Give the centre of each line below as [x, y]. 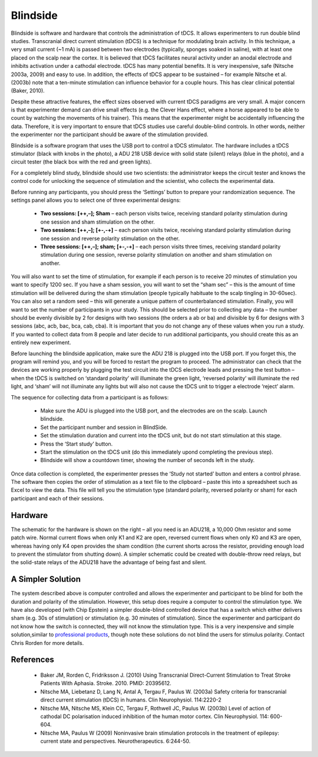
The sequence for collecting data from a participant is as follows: [90, 397]
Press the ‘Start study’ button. [77, 444]
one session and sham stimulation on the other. [98, 222]
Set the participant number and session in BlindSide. [104, 427]
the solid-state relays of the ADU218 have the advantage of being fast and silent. [109, 562]
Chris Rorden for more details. [47, 643]
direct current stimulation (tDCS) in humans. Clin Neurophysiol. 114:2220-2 [131, 700]
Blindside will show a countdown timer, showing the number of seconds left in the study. [148, 460]
